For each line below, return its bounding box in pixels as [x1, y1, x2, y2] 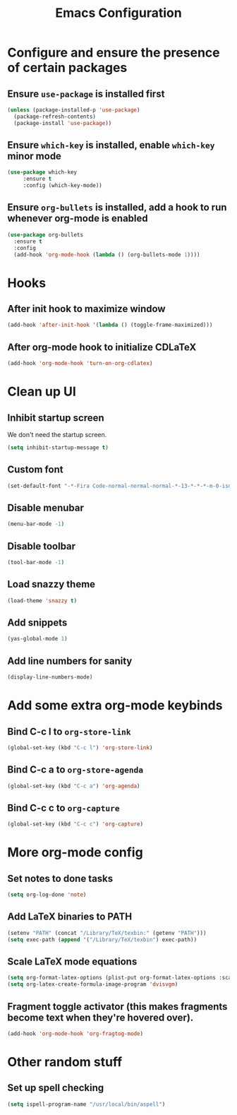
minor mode [7, 150, 62, 162]
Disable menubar [7, 501, 85, 513]
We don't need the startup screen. [7, 430, 107, 439]
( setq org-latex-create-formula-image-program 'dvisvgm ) [7, 981, 178, 988]
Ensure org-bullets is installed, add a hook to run [7, 201, 227, 213]
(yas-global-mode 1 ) [7, 636, 68, 643]
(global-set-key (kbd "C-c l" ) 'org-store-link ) [7, 744, 153, 751]
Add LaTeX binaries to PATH [7, 911, 133, 923]
